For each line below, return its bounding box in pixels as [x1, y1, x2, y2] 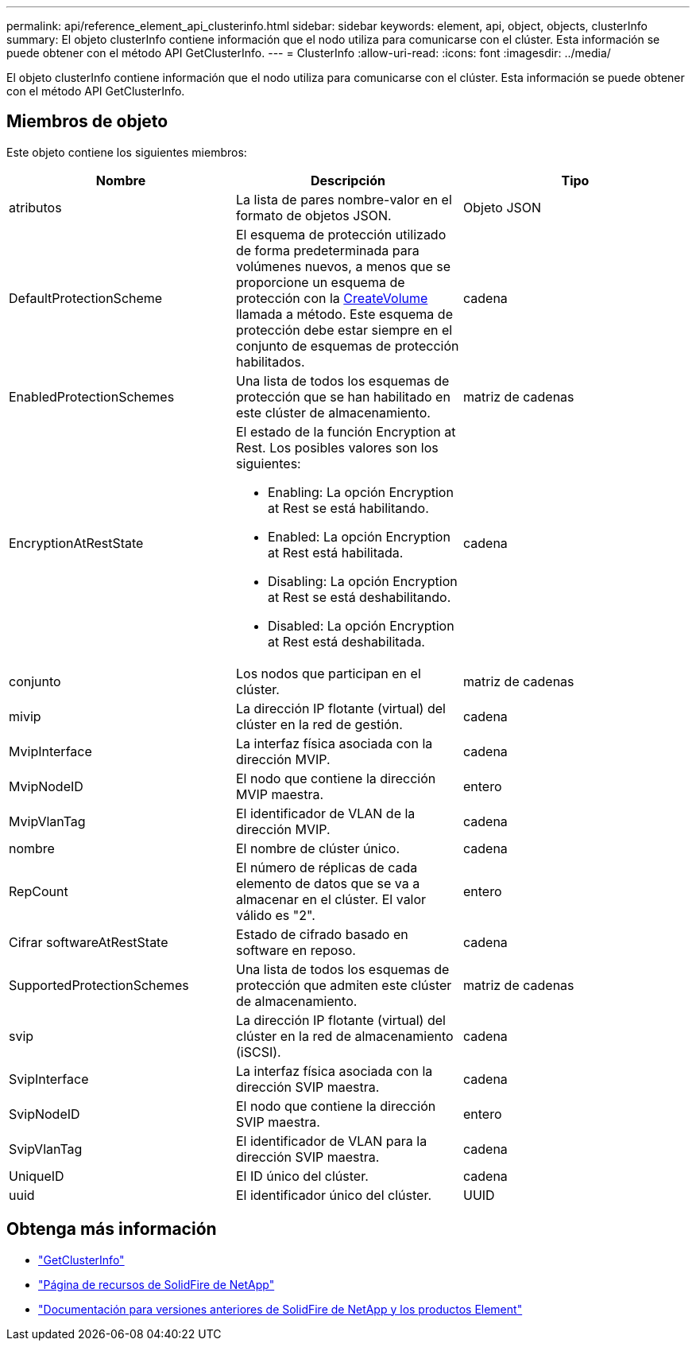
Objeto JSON [462, 199, 542, 215]
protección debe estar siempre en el [235, 321, 453, 338]
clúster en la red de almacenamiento [235, 1027, 454, 1044]
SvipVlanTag [9, 1140, 83, 1157]
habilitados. [235, 353, 305, 370]
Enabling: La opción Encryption [267, 483, 454, 500]
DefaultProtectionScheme [9, 289, 163, 306]
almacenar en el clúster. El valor [235, 891, 427, 907]
